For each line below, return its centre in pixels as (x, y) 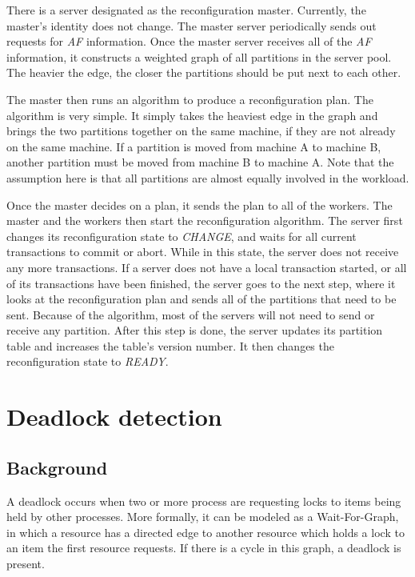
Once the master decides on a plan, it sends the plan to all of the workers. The (200, 204)
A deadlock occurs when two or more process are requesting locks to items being (204, 501)
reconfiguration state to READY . (88, 361)
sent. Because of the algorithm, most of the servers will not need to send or (191, 314)
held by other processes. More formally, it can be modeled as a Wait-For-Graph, (203, 517)
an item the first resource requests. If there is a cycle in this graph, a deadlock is (204, 548)
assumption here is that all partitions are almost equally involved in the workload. (208, 177)
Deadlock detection (114, 417)
